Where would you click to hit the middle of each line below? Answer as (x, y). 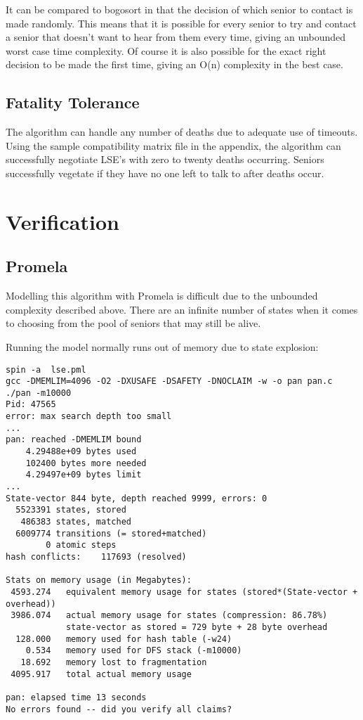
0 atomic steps (81, 545)
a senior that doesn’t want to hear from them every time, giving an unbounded (176, 37)
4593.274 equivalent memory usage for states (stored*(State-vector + (184, 592)
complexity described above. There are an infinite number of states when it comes (182, 309)
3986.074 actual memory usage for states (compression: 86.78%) (169, 616)
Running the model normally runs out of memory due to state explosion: (162, 346)
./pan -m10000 (39, 393)
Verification (62, 221)
